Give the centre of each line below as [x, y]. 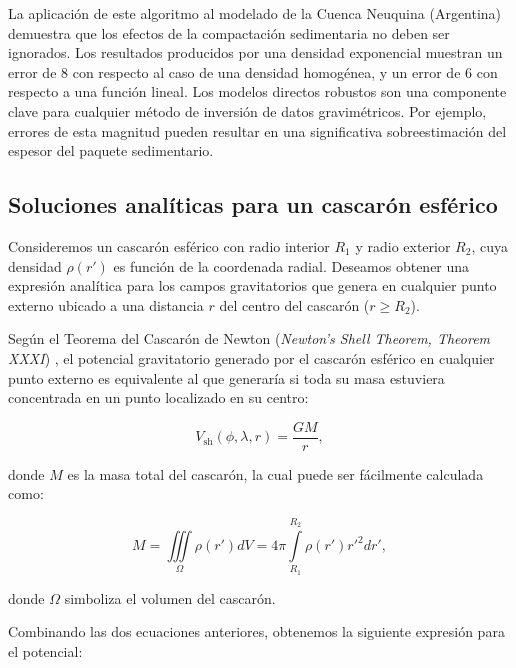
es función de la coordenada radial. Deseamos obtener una [291, 265]
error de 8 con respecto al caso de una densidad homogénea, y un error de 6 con [253, 71]
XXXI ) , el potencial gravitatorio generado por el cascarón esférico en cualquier [251, 357]
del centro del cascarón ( [294, 304]
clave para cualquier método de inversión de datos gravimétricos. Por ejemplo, [247, 110]
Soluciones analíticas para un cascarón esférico [253, 204]
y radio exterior [403, 245]
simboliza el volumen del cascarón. [170, 597]
